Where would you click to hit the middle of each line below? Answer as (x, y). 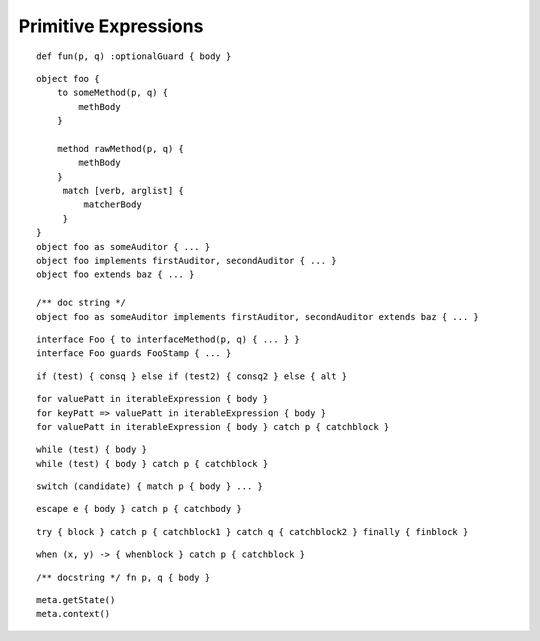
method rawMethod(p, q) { (120, 148)
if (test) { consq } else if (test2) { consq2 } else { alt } (192, 376)
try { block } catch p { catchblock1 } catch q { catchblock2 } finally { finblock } (252, 531)
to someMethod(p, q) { (112, 93)
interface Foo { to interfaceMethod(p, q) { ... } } (168, 339)
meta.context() (73, 614)
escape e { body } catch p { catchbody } (139, 509)
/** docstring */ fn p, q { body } (123, 577)
